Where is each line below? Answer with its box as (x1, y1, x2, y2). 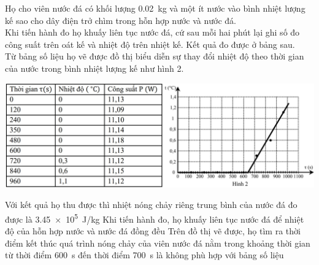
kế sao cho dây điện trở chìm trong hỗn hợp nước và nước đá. (5, 13, 236, 26)
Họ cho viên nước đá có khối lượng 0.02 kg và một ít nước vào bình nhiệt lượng (5, 2, 306, 14)
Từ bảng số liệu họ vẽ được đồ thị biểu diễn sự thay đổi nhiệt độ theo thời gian (5, 50, 304, 63)
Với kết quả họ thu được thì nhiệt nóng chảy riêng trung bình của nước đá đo (5, 198, 298, 211)
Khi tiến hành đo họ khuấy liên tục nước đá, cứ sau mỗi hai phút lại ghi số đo (5, 26, 300, 39)
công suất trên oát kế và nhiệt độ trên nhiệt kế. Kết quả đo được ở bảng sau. (5, 37, 295, 50)
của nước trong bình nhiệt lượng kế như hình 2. (5, 61, 184, 74)
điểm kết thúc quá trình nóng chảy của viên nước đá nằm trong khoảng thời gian (5, 236, 310, 249)
